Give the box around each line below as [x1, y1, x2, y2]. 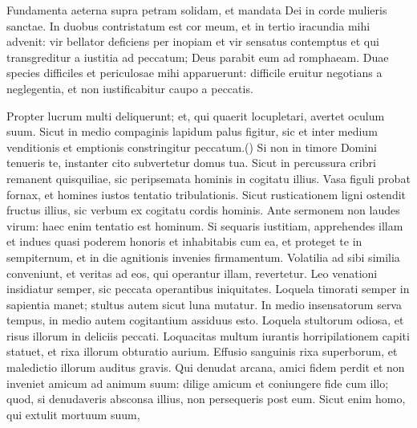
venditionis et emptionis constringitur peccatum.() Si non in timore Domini [6, 138, 377, 155]
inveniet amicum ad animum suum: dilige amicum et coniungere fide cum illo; [6, 374, 389, 391]
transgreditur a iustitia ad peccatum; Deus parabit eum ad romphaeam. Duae [6, 48, 389, 65]
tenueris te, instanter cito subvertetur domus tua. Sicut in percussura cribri [6, 154, 376, 171]
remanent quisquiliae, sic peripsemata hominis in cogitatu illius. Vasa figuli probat [6, 169, 411, 186]
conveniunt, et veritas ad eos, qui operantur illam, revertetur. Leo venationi [6, 264, 378, 281]
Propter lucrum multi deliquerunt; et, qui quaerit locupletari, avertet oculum [6, 107, 385, 124]
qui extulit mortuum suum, [6, 406, 140, 422]
